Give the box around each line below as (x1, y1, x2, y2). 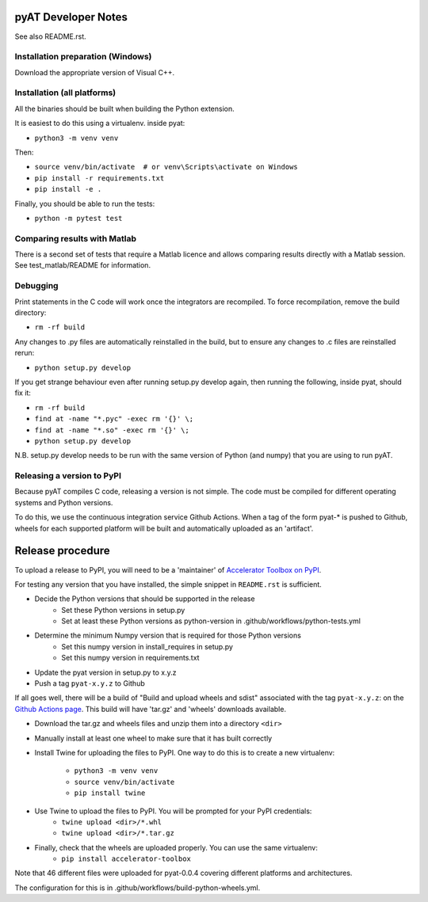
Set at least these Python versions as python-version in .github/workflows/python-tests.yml (61, 616, 361, 626)
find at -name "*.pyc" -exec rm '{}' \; (34, 414, 194, 424)
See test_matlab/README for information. (14, 261, 151, 270)
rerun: (14, 348, 35, 358)
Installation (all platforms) (14, 87, 117, 98)
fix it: (14, 388, 32, 398)
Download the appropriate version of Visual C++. (14, 67, 175, 77)
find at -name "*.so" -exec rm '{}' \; (34, 425, 189, 435)
